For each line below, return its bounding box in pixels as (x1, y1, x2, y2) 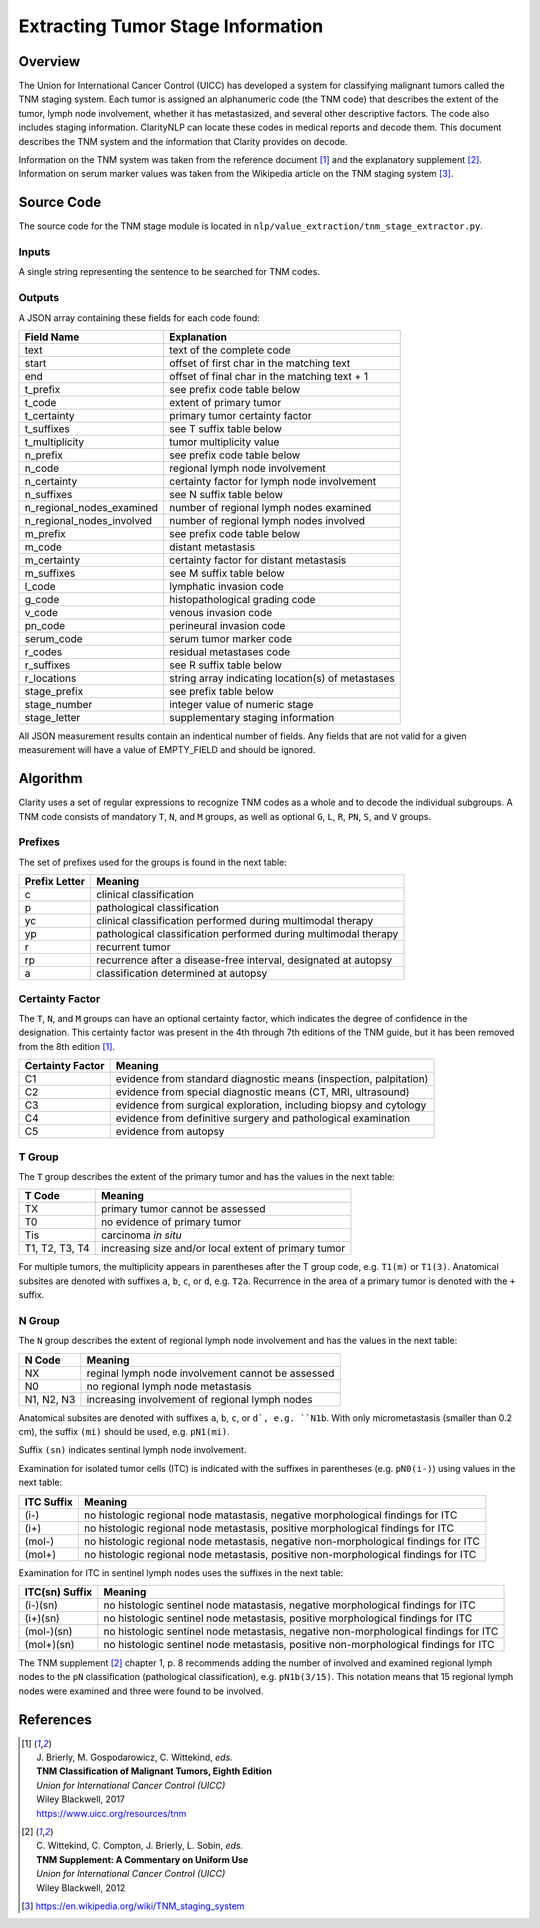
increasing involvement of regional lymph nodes (86, 1392, 313, 1406)
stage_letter (24, 710, 81, 724)
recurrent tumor (96, 940, 171, 954)
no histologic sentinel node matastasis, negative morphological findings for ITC (103, 1598, 476, 1612)
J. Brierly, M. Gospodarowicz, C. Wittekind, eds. (36, 1751, 234, 1763)
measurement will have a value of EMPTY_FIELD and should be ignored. (18, 744, 316, 756)
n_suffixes (24, 487, 73, 501)
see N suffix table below (169, 487, 284, 501)
